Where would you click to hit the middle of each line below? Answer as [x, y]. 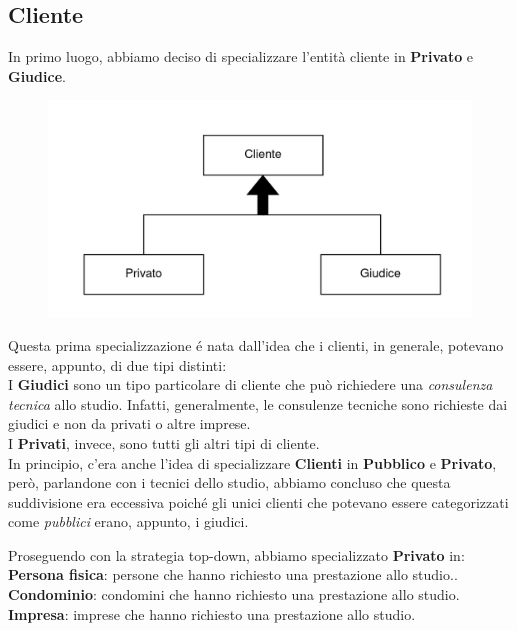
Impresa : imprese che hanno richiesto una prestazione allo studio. [212, 613]
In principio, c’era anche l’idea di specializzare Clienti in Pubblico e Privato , [252, 462]
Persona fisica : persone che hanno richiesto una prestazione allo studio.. [233, 574]
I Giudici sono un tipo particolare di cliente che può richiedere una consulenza [250, 384]
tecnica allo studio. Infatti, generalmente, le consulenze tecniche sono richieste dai [258, 403]
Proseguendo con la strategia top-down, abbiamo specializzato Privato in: [236, 554]
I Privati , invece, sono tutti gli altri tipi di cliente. [164, 442]
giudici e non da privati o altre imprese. [129, 423]
